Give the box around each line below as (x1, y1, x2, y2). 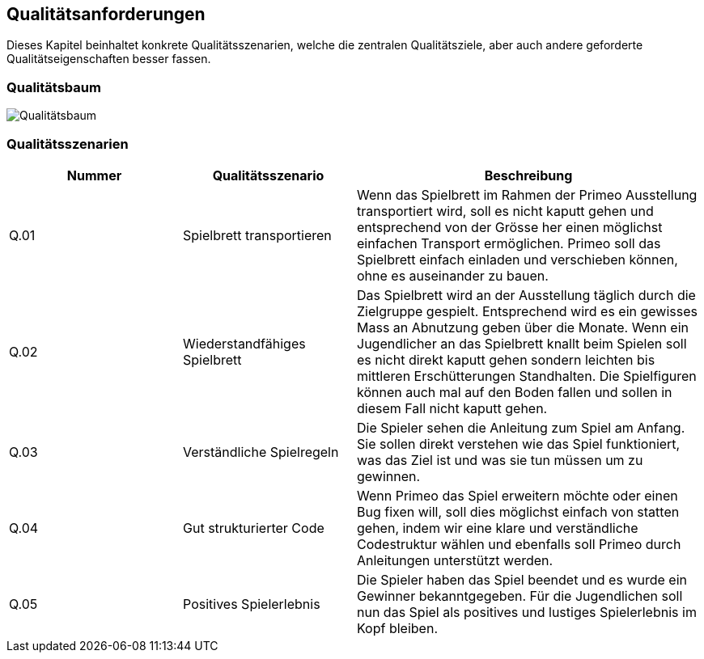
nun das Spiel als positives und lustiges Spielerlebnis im (357, 603, 697, 620)
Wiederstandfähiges (183, 335, 306, 352)
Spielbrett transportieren (183, 226, 332, 243)
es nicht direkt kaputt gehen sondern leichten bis (357, 351, 655, 368)
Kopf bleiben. (357, 619, 438, 636)
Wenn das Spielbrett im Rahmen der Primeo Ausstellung (357, 186, 698, 203)
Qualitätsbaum (6, 78, 101, 95)
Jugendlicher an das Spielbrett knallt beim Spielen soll (357, 335, 687, 352)
